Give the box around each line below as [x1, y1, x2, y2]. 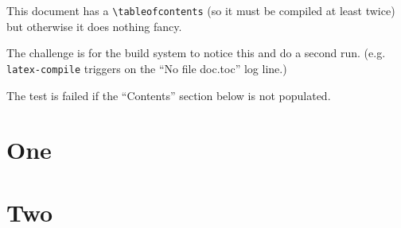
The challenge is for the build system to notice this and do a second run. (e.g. [6, 44, 386, 61]
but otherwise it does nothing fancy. [6, 17, 182, 34]
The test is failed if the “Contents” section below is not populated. [6, 87, 331, 103]
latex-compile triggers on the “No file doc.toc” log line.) [6, 60, 287, 76]
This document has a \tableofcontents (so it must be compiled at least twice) [6, 2, 395, 18]
